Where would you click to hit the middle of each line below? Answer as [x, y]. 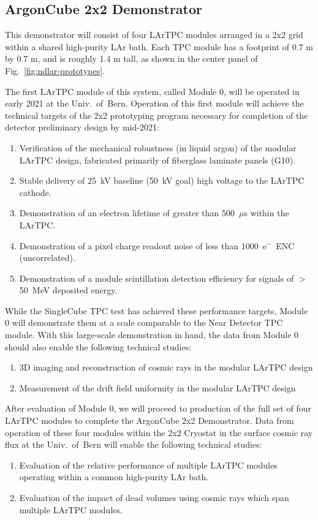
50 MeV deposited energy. [68, 290]
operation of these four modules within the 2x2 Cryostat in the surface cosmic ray [159, 432]
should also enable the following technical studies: [98, 346]
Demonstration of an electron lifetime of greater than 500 [127, 213]
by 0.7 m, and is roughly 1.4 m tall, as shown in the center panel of [131, 58]
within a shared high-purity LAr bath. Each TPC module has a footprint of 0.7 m [159, 46]
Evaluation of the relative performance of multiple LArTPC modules [148, 465]
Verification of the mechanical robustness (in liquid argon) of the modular [158, 147]
